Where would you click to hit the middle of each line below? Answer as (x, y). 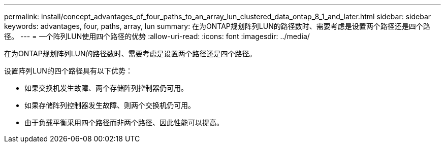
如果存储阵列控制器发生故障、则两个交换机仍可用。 (110, 105)
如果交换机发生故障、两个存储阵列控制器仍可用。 (106, 88)
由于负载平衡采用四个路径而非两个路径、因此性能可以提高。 (124, 122)
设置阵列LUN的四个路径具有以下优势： (68, 71)
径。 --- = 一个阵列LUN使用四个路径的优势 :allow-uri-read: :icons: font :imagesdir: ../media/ (157, 36)
